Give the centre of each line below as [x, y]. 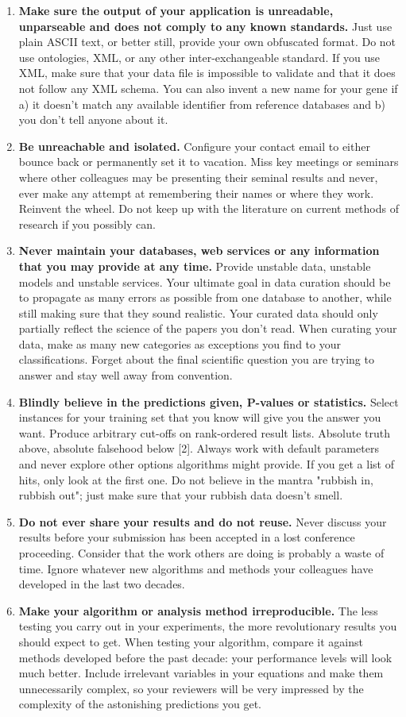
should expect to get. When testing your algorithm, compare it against [191, 641]
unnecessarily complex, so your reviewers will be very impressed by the [191, 688]
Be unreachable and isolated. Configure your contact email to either [194, 146]
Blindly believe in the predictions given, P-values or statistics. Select [209, 401]
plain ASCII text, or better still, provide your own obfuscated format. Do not [207, 42]
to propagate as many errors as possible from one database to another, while [205, 297]
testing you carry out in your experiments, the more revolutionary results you [208, 626]
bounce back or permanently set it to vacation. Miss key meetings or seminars [209, 162]
